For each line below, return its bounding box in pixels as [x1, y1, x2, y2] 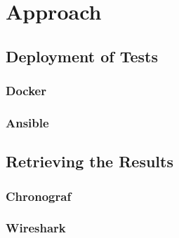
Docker [6, 82, 46, 99]
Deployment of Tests [6, 45, 159, 66]
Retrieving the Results [6, 150, 173, 172]
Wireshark [6, 219, 66, 237]
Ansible [6, 113, 49, 131]
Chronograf [6, 187, 72, 204]
